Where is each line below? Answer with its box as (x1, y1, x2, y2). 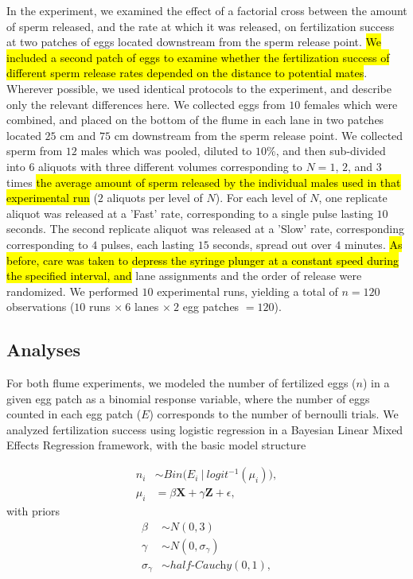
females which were (303, 95, 398, 112)
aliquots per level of (107, 189, 203, 206)
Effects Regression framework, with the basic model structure (6, 437, 306, 453)
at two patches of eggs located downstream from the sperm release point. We (6, 33, 382, 50)
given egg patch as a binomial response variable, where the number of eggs (6, 390, 370, 406)
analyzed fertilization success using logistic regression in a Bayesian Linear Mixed (6, 421, 403, 437)
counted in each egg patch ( (6, 406, 142, 422)
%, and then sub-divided (266, 142, 386, 159)
